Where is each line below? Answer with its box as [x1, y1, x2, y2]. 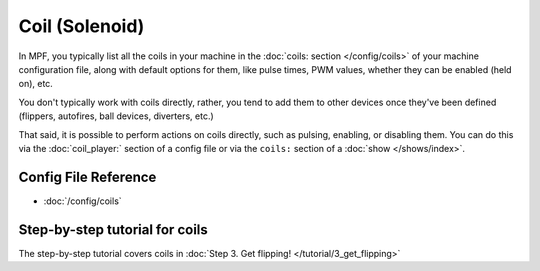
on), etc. [18, 78, 54, 90]
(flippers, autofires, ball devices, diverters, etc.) [18, 110, 214, 122]
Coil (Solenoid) [18, 15, 145, 37]
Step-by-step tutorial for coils [18, 221, 209, 238]
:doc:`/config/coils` [43, 195, 122, 207]
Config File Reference [18, 168, 157, 185]
